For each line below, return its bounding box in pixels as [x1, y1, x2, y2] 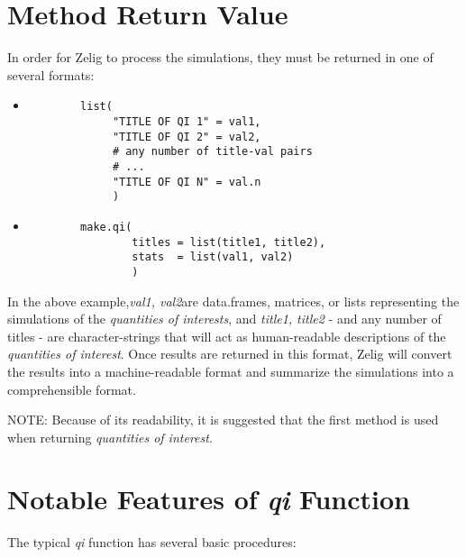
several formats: [7, 65, 95, 84]
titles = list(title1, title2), [132, 235, 326, 249]
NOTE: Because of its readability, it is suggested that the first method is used [7, 410, 439, 429]
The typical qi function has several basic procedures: [7, 533, 297, 552]
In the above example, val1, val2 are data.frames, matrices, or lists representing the [7, 291, 460, 310]
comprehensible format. [7, 379, 136, 398]
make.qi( [80, 220, 132, 233]
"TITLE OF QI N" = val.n [112, 175, 261, 188]
